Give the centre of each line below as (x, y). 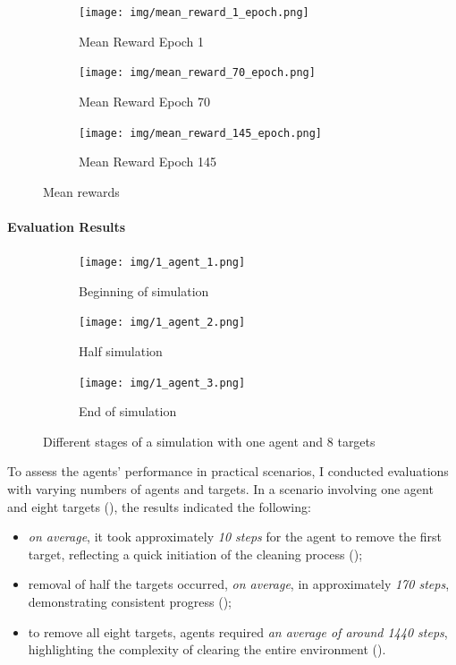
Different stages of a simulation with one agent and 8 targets (209, 441)
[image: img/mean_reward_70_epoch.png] (197, 73)
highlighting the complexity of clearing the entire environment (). (207, 649)
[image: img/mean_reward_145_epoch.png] (201, 133)
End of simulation (128, 411)
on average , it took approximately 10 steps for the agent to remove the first (235, 537)
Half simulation (121, 351)
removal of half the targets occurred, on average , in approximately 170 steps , (239, 584)
